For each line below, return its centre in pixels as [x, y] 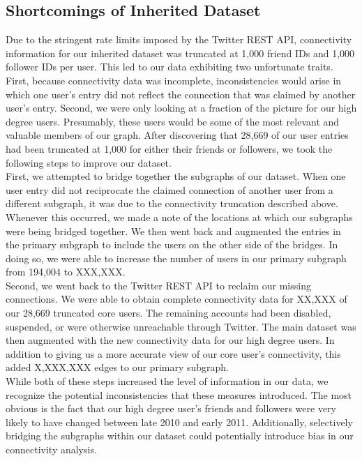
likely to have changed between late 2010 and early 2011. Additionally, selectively [179, 422]
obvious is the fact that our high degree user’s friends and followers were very [171, 408]
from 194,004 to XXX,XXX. [66, 272]
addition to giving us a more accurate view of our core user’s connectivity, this [173, 353]
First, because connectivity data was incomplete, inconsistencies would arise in [174, 80]
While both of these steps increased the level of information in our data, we [167, 381]
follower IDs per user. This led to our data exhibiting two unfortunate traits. [169, 67]
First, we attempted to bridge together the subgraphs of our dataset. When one [176, 176]
